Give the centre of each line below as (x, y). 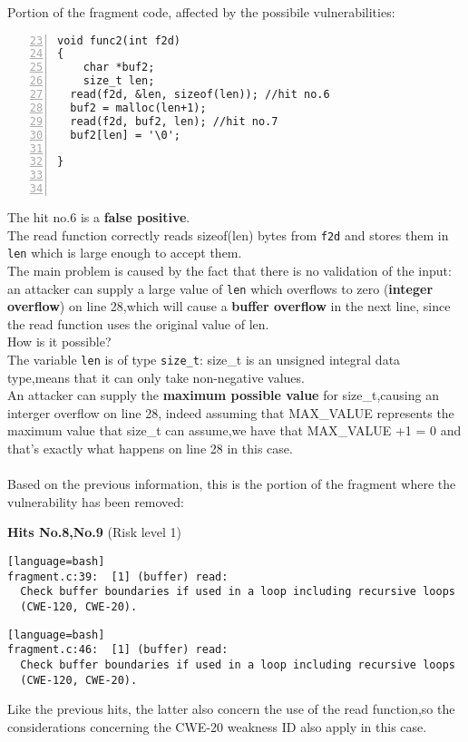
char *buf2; (119, 68)
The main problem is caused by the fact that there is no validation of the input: (229, 270)
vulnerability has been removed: (96, 501)
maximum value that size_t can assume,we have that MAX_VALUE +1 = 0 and (234, 430)
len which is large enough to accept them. (125, 253)
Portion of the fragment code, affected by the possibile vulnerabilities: (201, 12)
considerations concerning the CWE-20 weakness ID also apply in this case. (217, 726)
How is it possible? (59, 342)
